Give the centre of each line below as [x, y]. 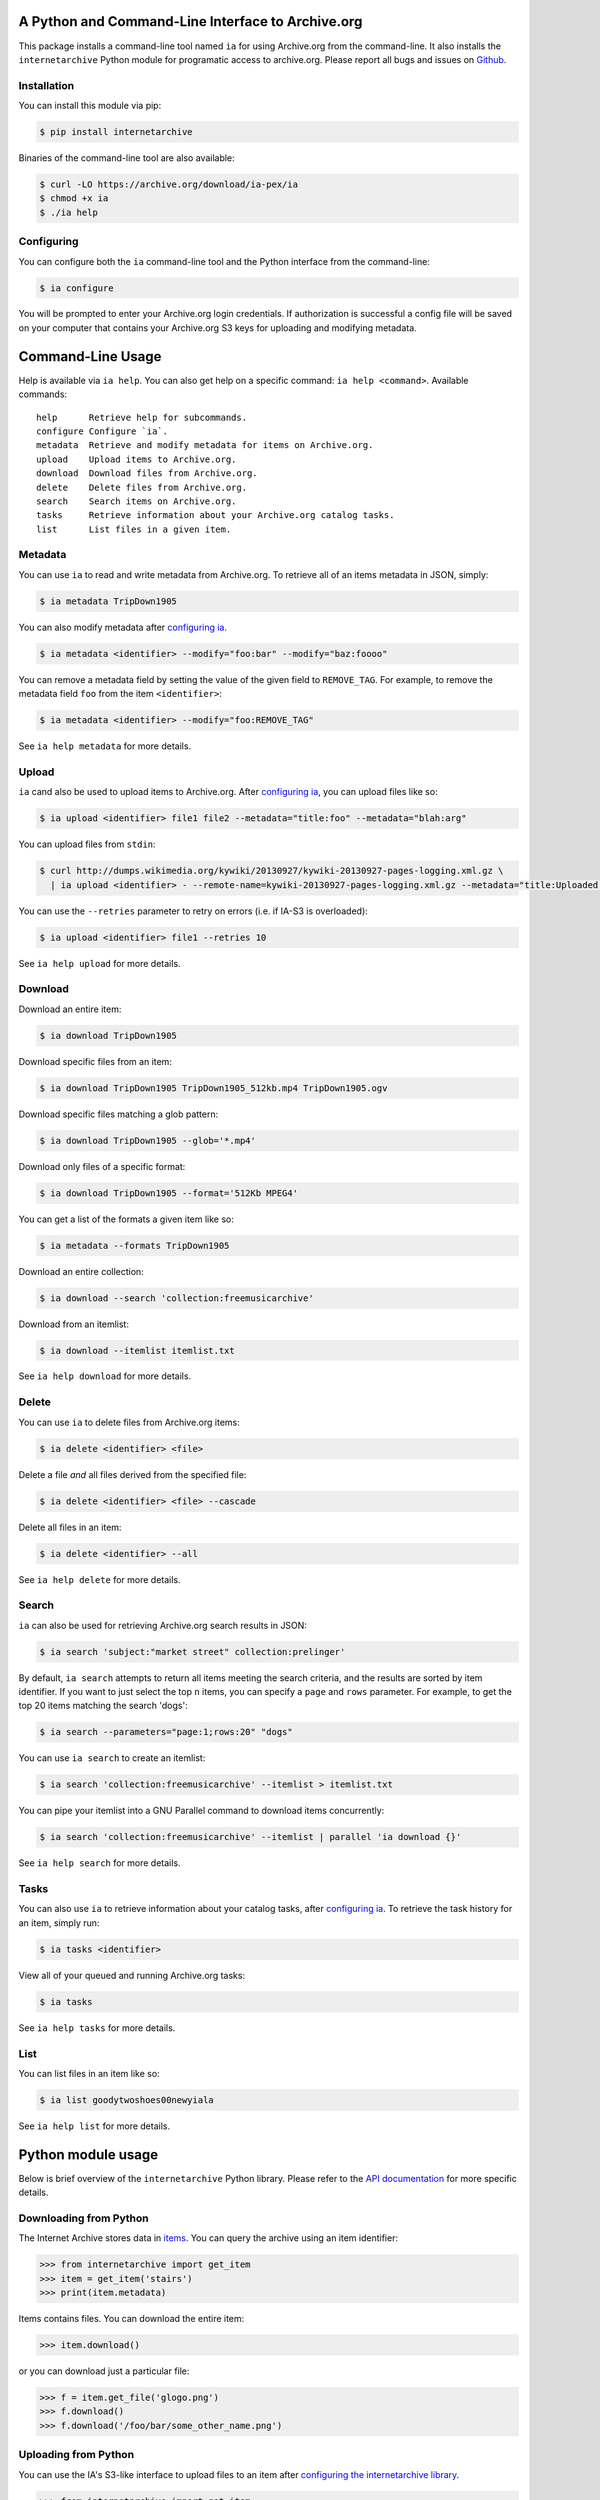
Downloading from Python [83, 2218]
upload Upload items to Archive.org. [136, 459]
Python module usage [88, 2154]
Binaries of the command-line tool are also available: [126, 158]
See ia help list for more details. [94, 2126]
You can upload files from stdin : [87, 844]
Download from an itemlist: [74, 1324]
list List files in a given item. [134, 529]
